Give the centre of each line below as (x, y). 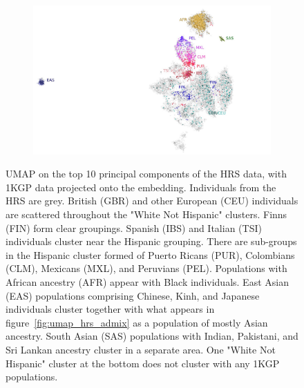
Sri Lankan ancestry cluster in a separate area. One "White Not (141, 349)
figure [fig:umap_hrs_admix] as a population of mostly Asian (137, 322)
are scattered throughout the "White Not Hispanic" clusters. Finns (146, 214)
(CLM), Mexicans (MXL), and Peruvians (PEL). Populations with (146, 268)
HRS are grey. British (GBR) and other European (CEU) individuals (152, 201)
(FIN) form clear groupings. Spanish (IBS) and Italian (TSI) (134, 227)
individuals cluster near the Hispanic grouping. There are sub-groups (151, 241)
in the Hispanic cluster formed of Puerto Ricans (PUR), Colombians (150, 254)
